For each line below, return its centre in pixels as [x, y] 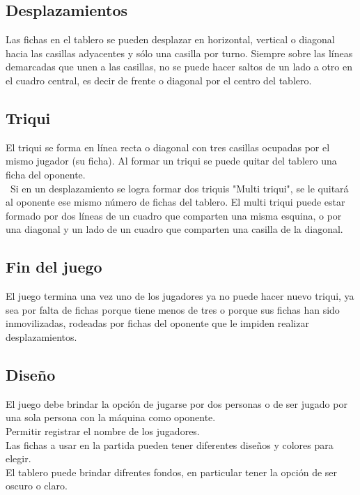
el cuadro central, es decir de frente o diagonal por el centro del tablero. [159, 80]
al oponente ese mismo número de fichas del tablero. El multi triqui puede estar [175, 202]
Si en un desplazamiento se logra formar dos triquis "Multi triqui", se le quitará [179, 188]
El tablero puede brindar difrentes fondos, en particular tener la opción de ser [172, 472]
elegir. [18, 458]
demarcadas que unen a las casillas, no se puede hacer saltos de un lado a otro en [179, 67]
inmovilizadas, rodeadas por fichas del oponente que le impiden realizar [157, 323]
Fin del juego [54, 267]
